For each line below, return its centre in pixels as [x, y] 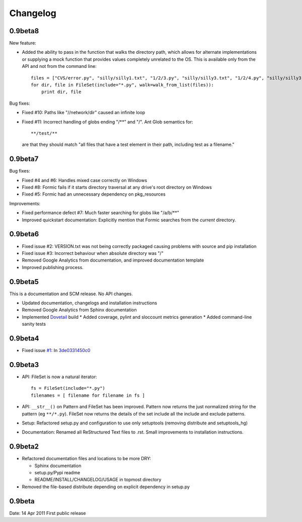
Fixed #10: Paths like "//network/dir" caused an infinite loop [84, 113]
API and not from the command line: [59, 66]
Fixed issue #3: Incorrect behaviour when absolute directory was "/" [93, 253]
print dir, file [61, 92]
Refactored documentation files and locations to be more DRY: [86, 459]
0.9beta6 [24, 234]
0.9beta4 [24, 338]
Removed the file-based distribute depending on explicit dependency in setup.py [106, 487]
